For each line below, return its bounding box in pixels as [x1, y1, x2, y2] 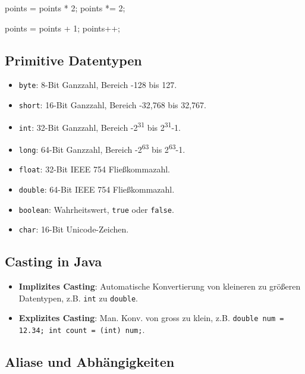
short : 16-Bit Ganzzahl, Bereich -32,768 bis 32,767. [18, 99, 207, 111]
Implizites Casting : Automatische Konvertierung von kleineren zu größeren [18, 280, 301, 293]
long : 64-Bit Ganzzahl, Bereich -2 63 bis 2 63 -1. [18, 142, 185, 155]
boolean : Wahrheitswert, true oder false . [18, 203, 174, 215]
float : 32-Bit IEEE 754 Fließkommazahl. [18, 163, 170, 175]
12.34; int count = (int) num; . [18, 323, 145, 336]
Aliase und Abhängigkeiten [5, 353, 175, 371]
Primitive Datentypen [5, 51, 142, 69]
